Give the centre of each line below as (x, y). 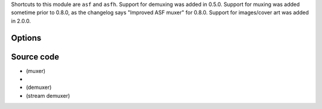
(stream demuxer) (48, 95)
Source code (35, 57)
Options (26, 38)
